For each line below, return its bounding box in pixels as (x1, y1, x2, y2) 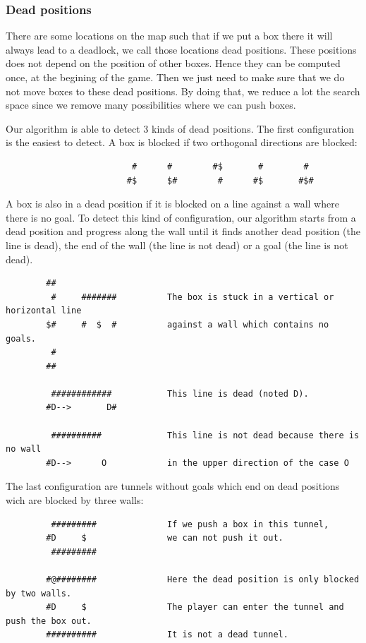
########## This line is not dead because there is (51, 430, 360, 440)
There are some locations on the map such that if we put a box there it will (6, 28, 333, 43)
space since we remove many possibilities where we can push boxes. (6, 97, 296, 112)
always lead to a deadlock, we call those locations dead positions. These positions (6, 42, 357, 56)
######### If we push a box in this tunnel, (51, 519, 329, 529)
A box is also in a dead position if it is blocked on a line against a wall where (6, 196, 339, 211)
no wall (6, 444, 42, 455)
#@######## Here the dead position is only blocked (46, 575, 360, 584)
